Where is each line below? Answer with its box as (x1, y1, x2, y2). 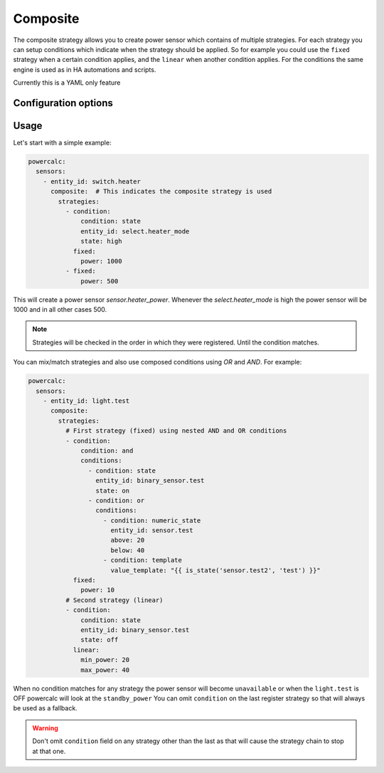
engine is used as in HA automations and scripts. (13, 65, 156, 74)
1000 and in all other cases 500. (13, 305, 107, 314)
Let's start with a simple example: (13, 139, 112, 147)
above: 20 (110, 536, 145, 545)
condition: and (80, 446, 134, 455)
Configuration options (13, 97, 114, 109)
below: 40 (110, 546, 145, 554)
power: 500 (80, 277, 119, 285)
